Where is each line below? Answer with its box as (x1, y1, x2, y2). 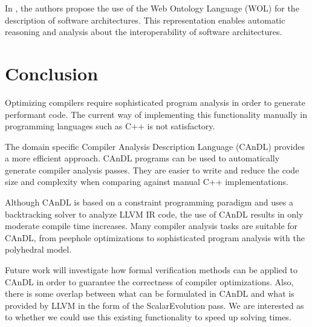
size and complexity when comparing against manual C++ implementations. (5, 175, 288, 188)
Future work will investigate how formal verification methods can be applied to (5, 264, 297, 276)
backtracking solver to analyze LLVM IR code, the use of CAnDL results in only (5, 207, 304, 220)
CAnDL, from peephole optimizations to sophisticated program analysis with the (5, 231, 305, 244)
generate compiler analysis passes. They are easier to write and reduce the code (5, 163, 299, 176)
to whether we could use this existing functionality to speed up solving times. (5, 311, 291, 323)
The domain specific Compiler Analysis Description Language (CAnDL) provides (5, 140, 305, 152)
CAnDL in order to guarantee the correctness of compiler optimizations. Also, (5, 275, 294, 288)
